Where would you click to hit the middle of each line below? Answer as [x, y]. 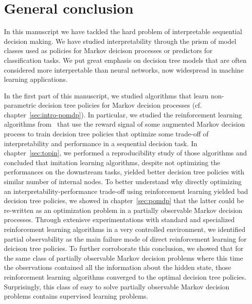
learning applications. [36, 79]
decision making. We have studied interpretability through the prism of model [120, 41]
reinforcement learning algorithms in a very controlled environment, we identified [125, 229]
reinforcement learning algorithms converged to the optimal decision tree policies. [125, 276]
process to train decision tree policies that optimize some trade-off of [106, 134]
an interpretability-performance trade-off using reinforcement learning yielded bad [126, 191]
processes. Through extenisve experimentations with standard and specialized [119, 219]
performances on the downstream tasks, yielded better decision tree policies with [124, 172]
